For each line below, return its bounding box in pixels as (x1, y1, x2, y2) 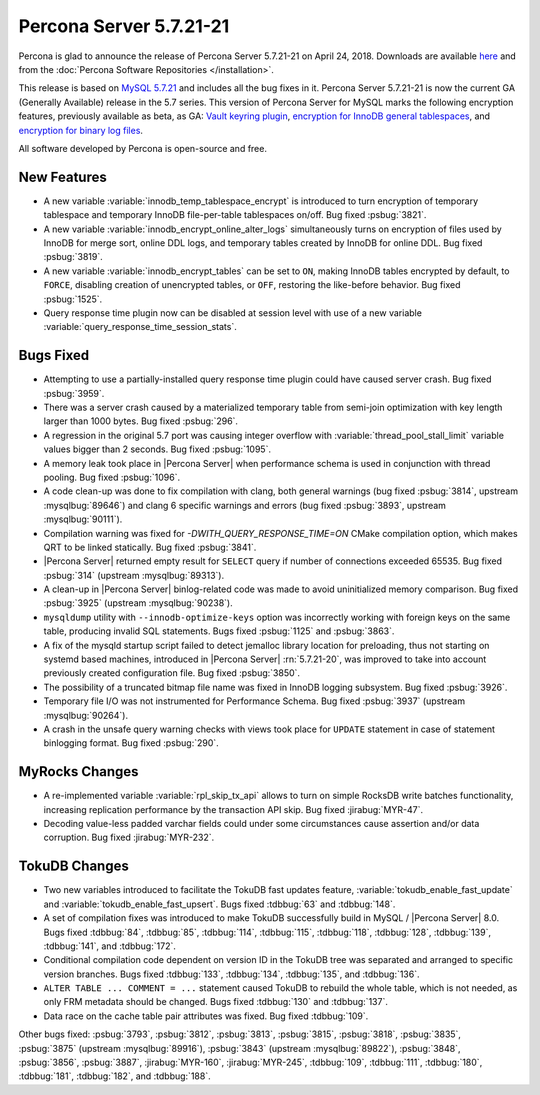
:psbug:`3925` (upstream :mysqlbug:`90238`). (43, 597, 234, 609)
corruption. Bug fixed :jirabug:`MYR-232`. (43, 831, 215, 844)
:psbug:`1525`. (43, 293, 103, 305)
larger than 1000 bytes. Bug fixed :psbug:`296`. (43, 415, 239, 427)
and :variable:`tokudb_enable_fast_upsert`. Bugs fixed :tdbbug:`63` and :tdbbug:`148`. (43, 898, 396, 910)
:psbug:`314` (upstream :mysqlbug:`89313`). (43, 569, 225, 581)
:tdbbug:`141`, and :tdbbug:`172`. (43, 940, 177, 952)
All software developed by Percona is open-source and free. (18, 142, 267, 154)
